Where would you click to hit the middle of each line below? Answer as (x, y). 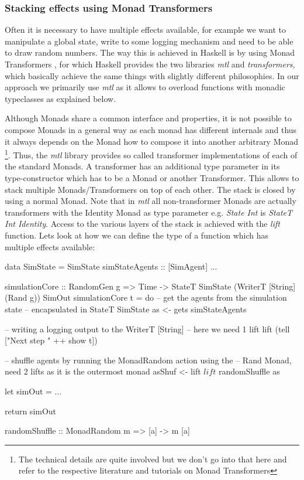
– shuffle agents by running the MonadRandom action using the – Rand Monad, (148, 360)
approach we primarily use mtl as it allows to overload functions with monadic (145, 87)
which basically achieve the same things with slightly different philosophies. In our (152, 75)
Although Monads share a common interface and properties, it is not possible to (148, 118)
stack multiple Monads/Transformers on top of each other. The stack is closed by (150, 189)
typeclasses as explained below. (61, 98)
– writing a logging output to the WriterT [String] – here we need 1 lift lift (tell (147, 328)
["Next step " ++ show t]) (51, 340)
